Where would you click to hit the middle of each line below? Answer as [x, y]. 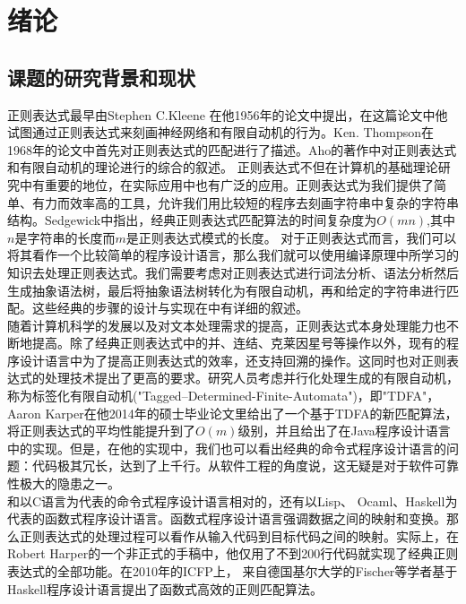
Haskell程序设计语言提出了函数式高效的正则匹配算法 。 [165, 588]
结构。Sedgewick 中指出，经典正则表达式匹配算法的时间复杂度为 [192, 220]
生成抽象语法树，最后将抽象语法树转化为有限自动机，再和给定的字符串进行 [227, 290]
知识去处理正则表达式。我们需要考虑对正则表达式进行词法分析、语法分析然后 [233, 272]
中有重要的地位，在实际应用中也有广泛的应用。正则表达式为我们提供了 [226, 184]
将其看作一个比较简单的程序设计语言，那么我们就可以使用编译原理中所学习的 [233, 255]
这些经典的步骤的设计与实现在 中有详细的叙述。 [170, 308]
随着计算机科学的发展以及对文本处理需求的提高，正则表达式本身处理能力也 [227, 325]
